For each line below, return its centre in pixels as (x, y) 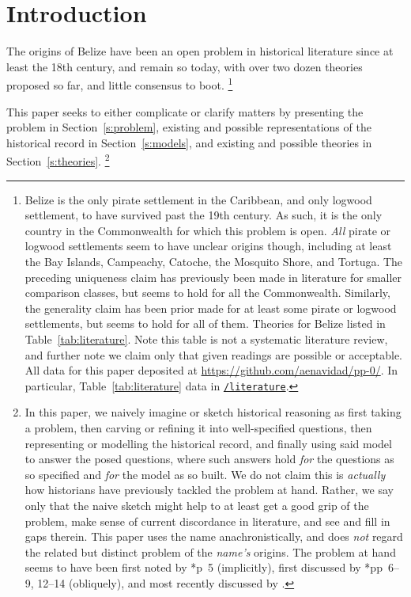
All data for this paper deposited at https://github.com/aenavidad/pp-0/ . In (211, 370)
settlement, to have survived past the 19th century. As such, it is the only (204, 215)
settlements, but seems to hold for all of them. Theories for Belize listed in (205, 323)
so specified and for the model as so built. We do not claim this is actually (205, 474)
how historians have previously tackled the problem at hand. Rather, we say (209, 490)
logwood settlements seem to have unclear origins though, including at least (208, 246)
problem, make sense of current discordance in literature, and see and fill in (207, 521)
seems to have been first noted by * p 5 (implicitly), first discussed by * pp (204, 567)
